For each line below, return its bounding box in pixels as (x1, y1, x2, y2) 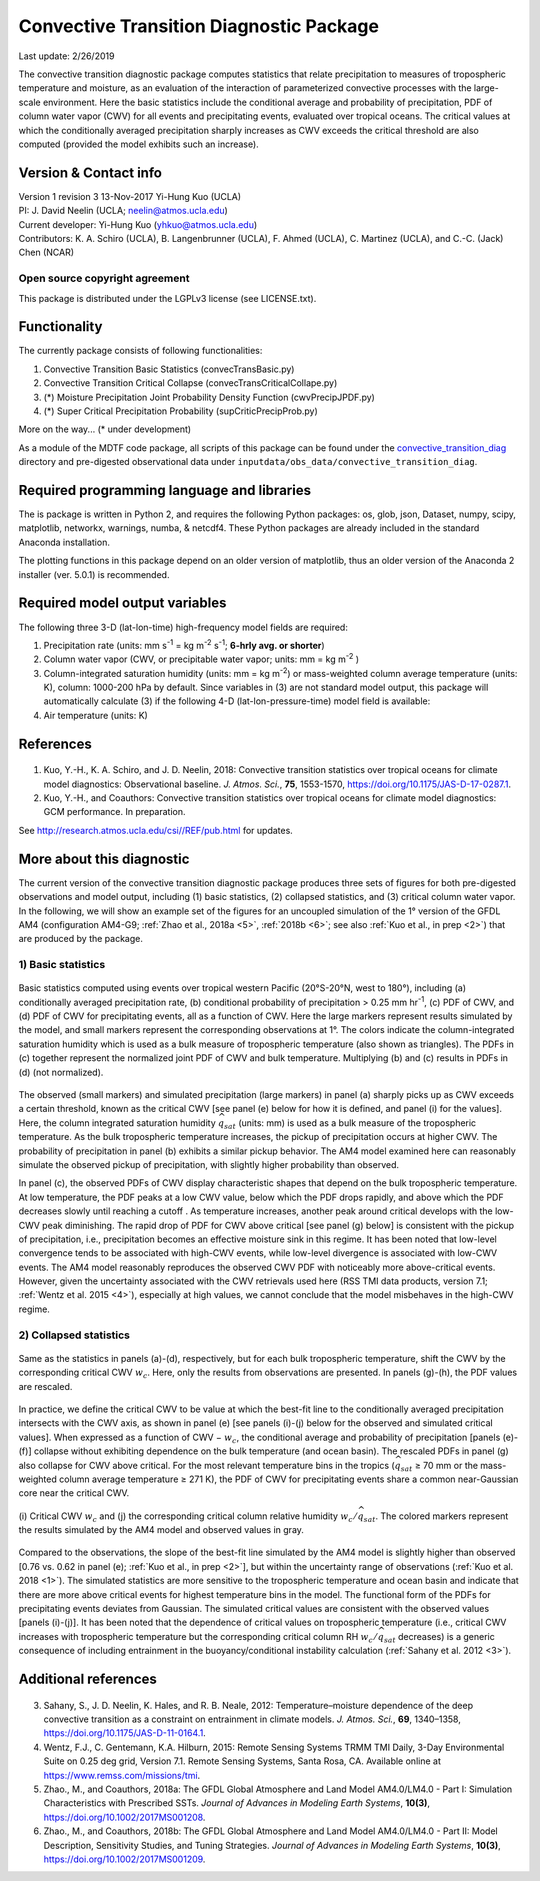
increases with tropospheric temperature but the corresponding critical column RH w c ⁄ (18, 1630, 377, 1645)
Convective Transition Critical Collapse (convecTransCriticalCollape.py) (43, 377, 338, 389)
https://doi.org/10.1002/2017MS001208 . (43, 1811, 206, 1823)
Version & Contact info (18, 164, 162, 181)
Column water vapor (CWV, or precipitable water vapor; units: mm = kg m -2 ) (43, 651, 360, 665)
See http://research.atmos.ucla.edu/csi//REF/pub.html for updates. (18, 824, 294, 836)
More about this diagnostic (18, 850, 190, 867)
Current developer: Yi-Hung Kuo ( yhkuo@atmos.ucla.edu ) (18, 218, 258, 230)
